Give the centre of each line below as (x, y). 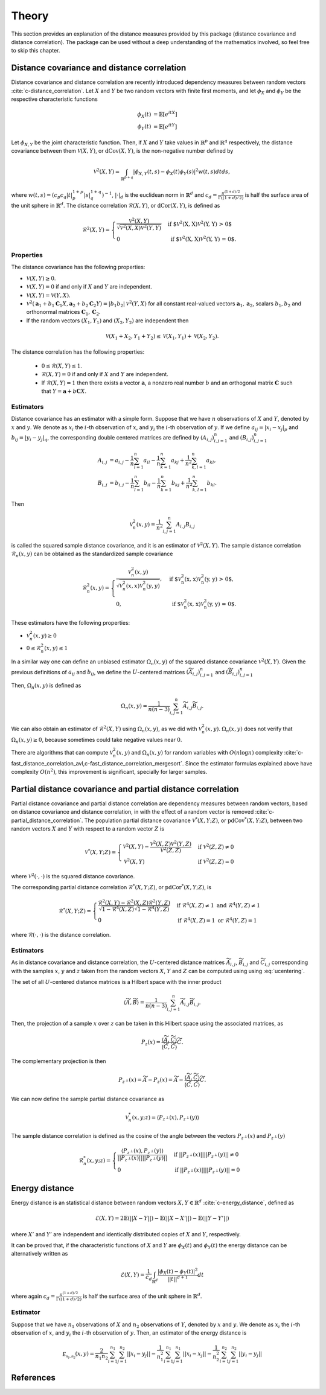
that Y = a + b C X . (64, 391)
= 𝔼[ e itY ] (165, 126)
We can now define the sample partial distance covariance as (88, 1099)
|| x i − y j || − (142, 1355)
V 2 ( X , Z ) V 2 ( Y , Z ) (171, 844)
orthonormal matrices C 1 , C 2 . (63, 313)
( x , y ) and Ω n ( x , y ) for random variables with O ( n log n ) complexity (200, 753)
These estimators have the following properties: (71, 622)
